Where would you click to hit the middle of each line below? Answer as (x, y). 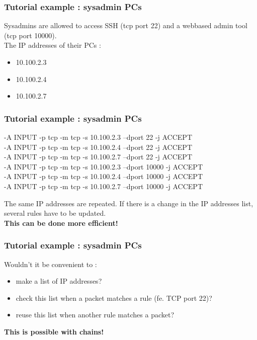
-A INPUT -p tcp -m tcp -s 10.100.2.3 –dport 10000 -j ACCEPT (103, 166)
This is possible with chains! (54, 331)
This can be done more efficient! (61, 223)
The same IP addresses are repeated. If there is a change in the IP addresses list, (129, 203)
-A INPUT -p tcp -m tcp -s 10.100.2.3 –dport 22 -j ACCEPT (98, 137)
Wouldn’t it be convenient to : (51, 264)
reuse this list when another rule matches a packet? (95, 315)
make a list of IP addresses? (59, 281)
